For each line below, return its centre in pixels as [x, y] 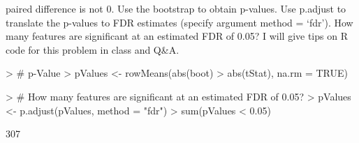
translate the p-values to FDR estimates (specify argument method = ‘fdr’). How [179, 22]
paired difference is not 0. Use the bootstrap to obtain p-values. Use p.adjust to [176, 8]
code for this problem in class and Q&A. [93, 49]
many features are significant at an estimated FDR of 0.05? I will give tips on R [177, 36]
